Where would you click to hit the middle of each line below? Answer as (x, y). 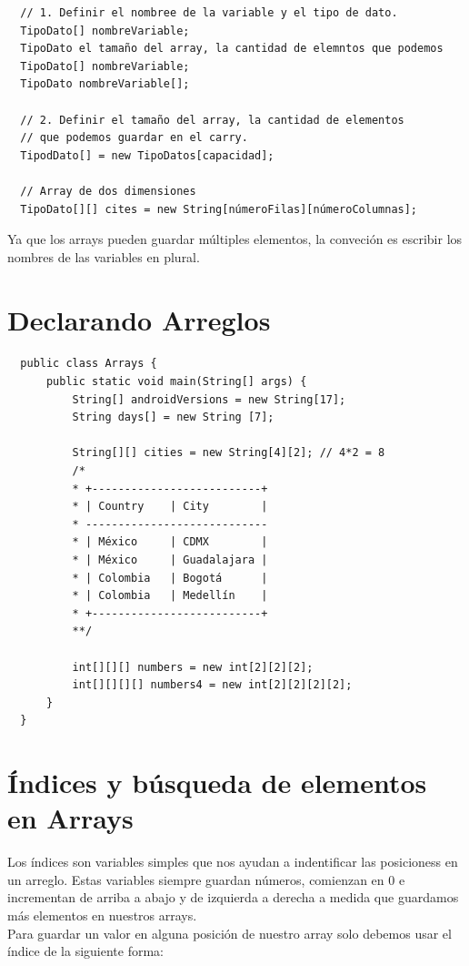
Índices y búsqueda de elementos (217, 783)
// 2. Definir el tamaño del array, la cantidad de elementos (212, 120)
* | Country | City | (170, 507)
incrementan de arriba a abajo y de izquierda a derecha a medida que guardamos (233, 897)
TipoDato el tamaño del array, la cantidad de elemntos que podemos (232, 49)
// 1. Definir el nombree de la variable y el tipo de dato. (209, 13)
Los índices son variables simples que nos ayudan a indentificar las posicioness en (233, 862)
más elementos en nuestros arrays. (102, 915)
